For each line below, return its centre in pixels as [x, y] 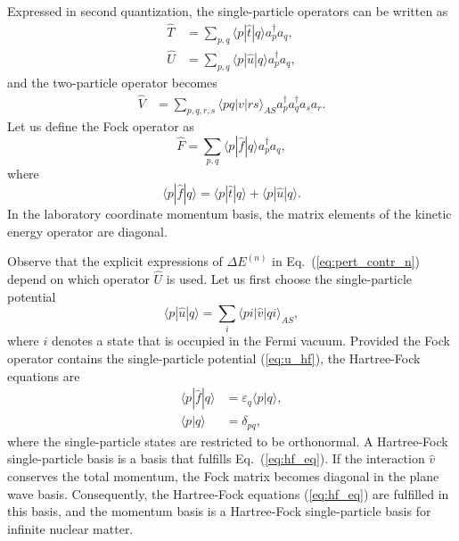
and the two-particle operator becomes [112, 82]
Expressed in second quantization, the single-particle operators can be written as [228, 11]
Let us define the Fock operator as [101, 126]
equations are [44, 375]
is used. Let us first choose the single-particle [289, 278]
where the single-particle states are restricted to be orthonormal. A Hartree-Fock [228, 441]
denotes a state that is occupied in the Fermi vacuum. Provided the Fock [250, 341]
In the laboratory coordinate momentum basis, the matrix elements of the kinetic [229, 213]
